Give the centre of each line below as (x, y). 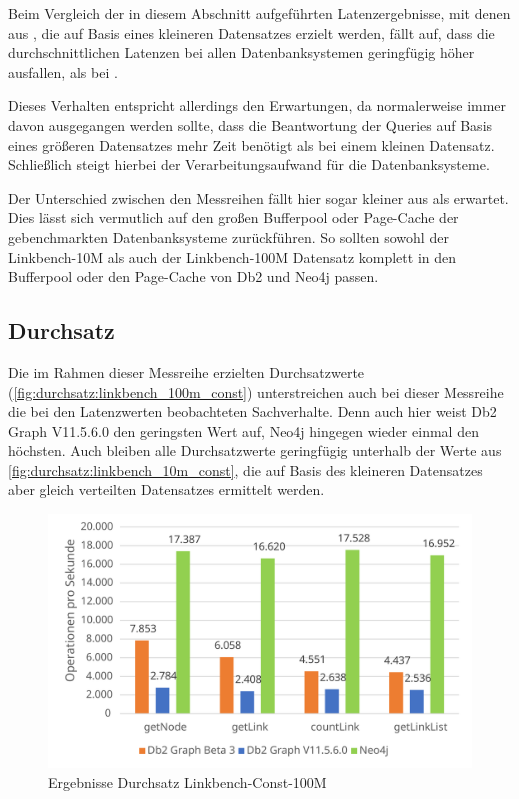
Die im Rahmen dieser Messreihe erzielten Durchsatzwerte (186, 371)
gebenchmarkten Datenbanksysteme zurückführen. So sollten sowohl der (228, 236)
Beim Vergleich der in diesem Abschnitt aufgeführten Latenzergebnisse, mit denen (259, 13)
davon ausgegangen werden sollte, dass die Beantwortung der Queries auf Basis (250, 124)
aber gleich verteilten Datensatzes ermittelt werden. (166, 489)
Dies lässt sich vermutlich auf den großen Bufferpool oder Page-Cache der (233, 217)
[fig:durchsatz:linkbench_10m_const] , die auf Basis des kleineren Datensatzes (245, 469)
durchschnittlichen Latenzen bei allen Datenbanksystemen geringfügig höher (241, 52)
